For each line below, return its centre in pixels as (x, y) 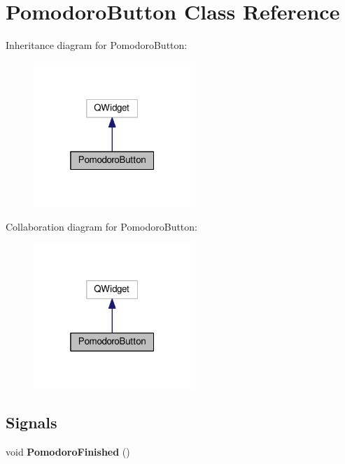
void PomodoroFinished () (68, 451)
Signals (31, 422)
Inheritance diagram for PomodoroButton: (97, 45)
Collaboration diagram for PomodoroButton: (101, 226)
